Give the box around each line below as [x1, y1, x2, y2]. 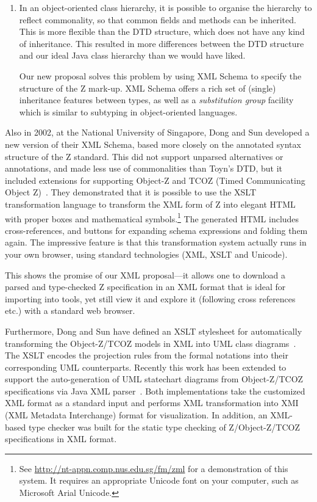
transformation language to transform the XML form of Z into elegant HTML [5, 197, 296, 210]
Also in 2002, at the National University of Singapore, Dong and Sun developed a [5, 126, 310, 139]
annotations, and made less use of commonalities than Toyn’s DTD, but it [5, 162, 283, 175]
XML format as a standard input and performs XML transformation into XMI [5, 396, 299, 409]
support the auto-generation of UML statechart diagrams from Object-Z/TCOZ [5, 373, 304, 385]
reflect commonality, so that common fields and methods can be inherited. [19, 13, 296, 26]
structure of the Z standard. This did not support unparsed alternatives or [5, 150, 283, 162]
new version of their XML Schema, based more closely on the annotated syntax [5, 137, 301, 150]
